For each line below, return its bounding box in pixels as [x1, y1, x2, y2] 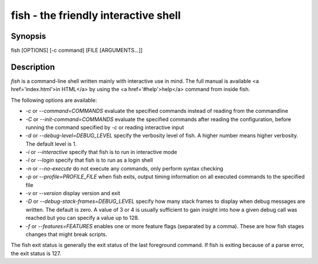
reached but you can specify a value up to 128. [25, 215, 140, 222]
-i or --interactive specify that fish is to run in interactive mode [25, 149, 177, 156]
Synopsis [11, 31, 47, 41]
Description [11, 62, 55, 72]
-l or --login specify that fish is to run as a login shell [25, 156, 153, 164]
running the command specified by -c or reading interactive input [25, 123, 184, 131]
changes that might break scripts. [25, 231, 107, 238]
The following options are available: [11, 96, 97, 103]
